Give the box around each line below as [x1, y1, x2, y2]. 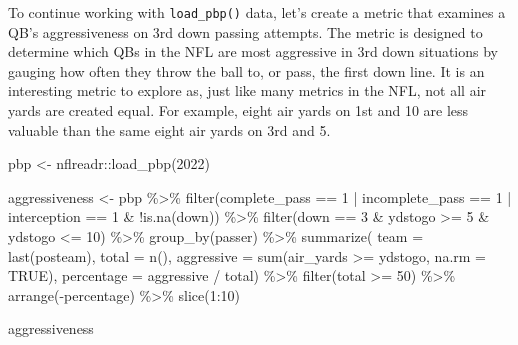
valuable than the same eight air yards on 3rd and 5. [8, 119, 331, 140]
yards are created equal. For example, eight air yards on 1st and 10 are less [8, 100, 469, 121]
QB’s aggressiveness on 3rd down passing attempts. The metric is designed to [8, 21, 483, 42]
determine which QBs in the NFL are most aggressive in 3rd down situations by [8, 41, 498, 62]
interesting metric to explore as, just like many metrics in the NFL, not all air [8, 80, 487, 101]
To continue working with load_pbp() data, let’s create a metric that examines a [8, 2, 506, 22]
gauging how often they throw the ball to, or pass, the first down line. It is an [8, 60, 485, 81]
